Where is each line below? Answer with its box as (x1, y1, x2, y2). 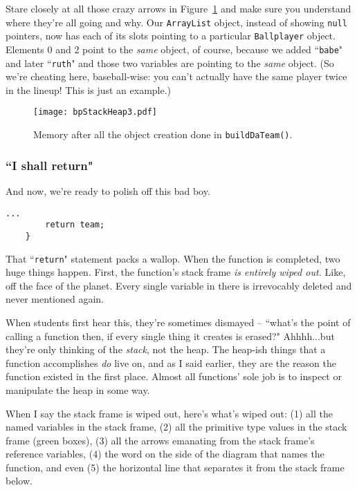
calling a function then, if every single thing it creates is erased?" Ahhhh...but (6, 328, 335, 343)
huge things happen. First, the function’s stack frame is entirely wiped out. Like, (6, 265, 346, 279)
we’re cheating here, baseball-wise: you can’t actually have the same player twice (6, 69, 347, 84)
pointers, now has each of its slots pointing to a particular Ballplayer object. (6, 28, 336, 43)
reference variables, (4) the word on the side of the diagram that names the (6, 446, 324, 461)
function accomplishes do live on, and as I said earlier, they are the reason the (6, 355, 337, 370)
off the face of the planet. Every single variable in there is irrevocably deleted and (6, 278, 352, 292)
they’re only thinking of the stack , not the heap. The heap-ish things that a (6, 342, 326, 357)
